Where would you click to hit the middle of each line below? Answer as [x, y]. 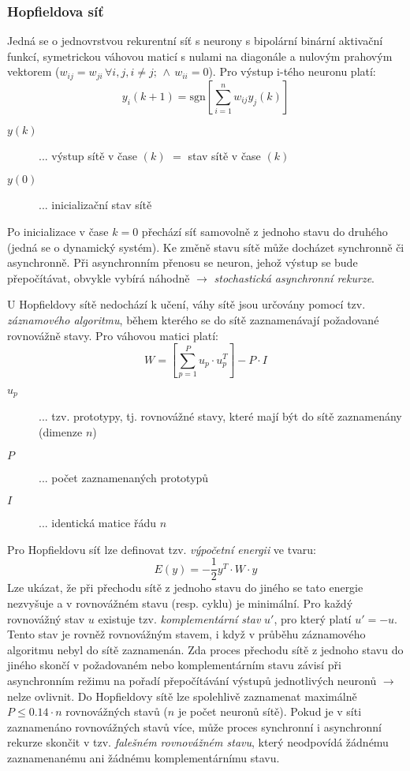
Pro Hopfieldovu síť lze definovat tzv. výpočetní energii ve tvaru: [162, 549]
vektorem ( [34, 71]
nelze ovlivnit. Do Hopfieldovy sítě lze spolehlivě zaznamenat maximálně [182, 696]
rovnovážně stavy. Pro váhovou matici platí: [113, 335]
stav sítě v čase [224, 155]
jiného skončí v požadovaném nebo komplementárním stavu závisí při [174, 665]
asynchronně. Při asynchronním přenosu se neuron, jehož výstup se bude [183, 262]
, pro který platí [313, 618]
